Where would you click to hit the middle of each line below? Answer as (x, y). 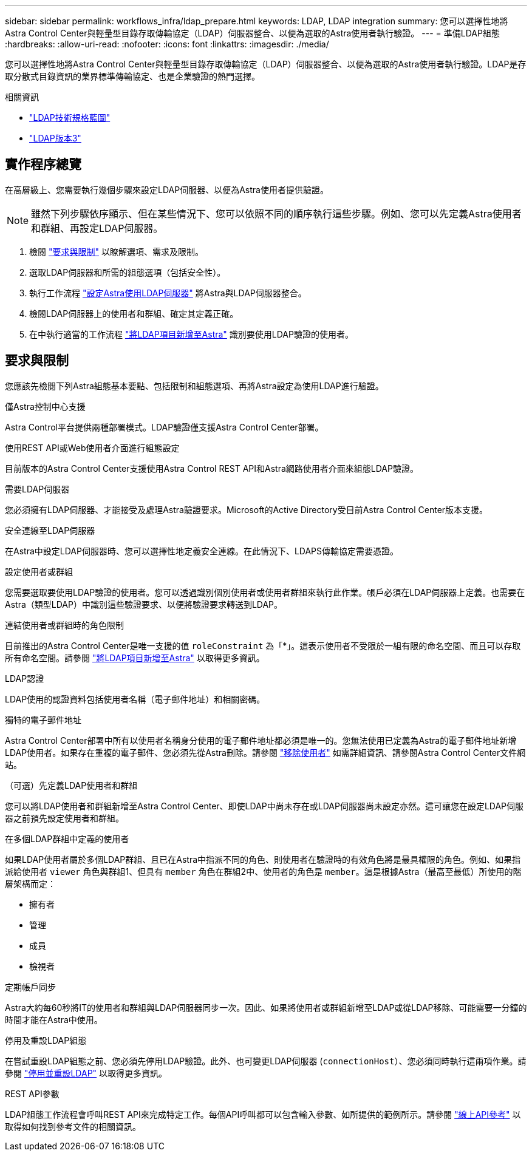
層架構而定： (30, 883)
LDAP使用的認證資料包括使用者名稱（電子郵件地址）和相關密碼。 (135, 699)
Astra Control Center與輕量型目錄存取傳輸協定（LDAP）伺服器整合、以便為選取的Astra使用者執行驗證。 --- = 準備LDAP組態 (252, 33)
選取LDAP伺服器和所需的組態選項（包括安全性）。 (128, 272)
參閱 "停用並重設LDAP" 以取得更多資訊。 (86, 1073)
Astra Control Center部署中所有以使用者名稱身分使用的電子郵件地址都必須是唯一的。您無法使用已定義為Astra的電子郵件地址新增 (261, 740)
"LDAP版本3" (55, 138)
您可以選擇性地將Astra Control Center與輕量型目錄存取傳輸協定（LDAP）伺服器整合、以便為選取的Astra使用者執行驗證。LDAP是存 (266, 64)
